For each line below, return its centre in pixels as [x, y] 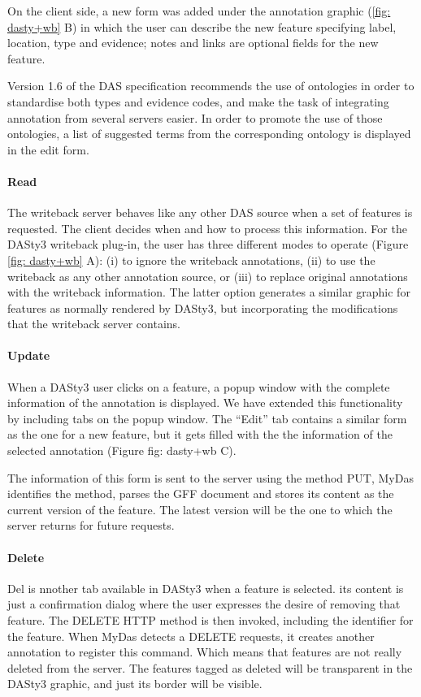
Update [29, 355]
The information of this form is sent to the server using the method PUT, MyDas [210, 477]
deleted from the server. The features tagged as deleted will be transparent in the [210, 667]
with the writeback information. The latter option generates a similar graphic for [209, 292]
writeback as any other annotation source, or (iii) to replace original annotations [208, 276]
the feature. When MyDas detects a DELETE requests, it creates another [191, 636]
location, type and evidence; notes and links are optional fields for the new [193, 43]
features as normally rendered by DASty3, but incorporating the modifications [203, 307]
